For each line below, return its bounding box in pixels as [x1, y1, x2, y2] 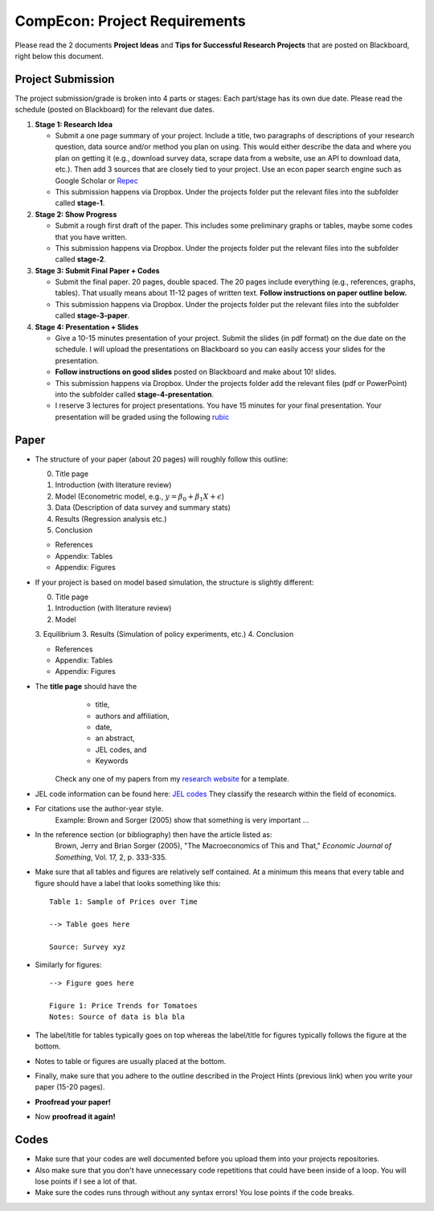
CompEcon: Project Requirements [14, 12, 247, 30]
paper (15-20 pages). [35, 1082, 105, 1092]
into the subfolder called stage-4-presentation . [55, 390, 215, 399]
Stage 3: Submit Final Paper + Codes [35, 265, 160, 275]
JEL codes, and [95, 745, 147, 754]
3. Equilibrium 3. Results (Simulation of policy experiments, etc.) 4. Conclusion [35, 630, 294, 639]
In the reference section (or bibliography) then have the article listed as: [35, 830, 272, 839]
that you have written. [55, 232, 128, 241]
